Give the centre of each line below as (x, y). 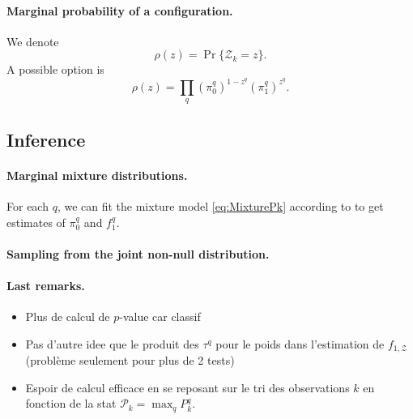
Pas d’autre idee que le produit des (112, 343)
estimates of (36, 222)
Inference (46, 139)
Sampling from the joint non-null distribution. (138, 253)
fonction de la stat (71, 403)
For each (28, 206)
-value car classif (160, 316)
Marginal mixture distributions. (97, 175)
